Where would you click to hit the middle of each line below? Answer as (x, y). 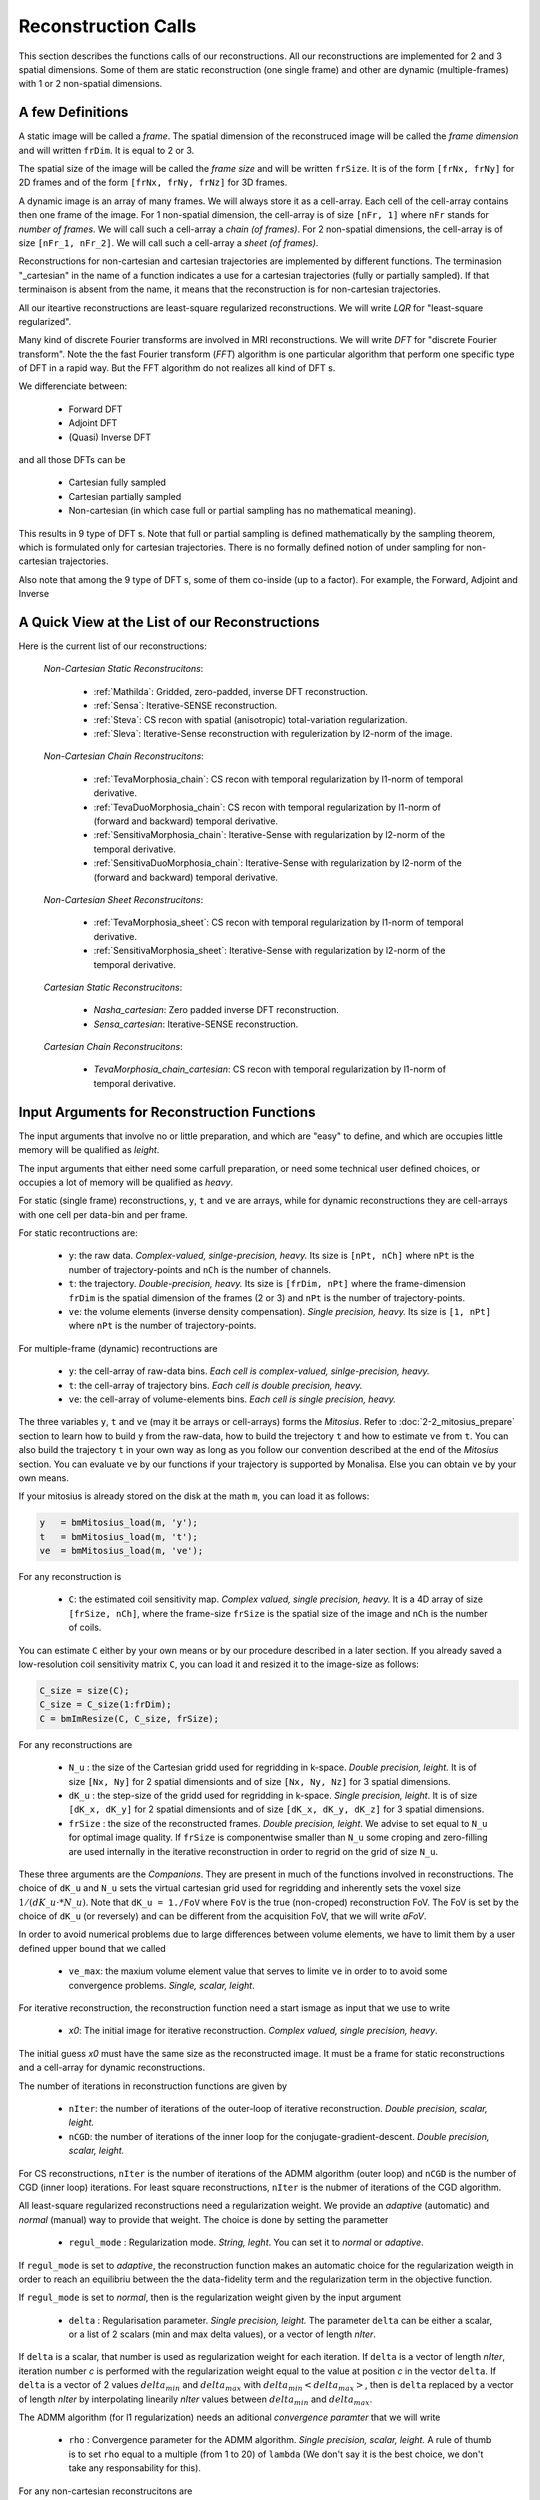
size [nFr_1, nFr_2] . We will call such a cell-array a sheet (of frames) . (168, 242)
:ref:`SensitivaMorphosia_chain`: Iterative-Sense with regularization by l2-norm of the (269, 835)
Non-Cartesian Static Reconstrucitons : (123, 669)
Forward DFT (95, 409)
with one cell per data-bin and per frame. (103, 1214)
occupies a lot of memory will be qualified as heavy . (126, 1182)
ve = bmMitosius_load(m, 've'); (121, 1551)
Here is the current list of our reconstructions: (112, 646)
